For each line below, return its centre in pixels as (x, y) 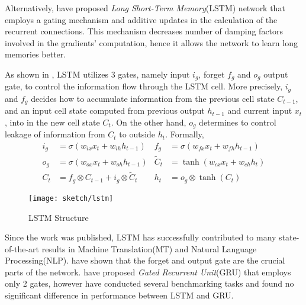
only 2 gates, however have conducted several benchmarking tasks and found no (149, 283)
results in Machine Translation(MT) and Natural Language (149, 248)
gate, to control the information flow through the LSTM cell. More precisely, (144, 86)
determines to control (238, 122)
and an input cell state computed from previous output (105, 110)
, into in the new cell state (52, 122)
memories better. (36, 54)
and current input (260, 110)
